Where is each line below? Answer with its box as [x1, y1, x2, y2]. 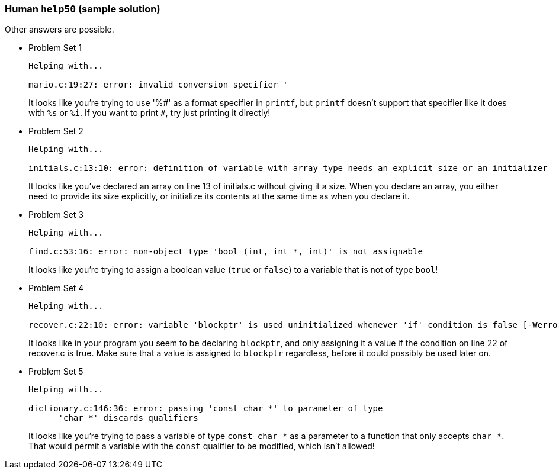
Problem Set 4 [28, 283, 84, 294]
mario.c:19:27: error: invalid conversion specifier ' [28, 80, 288, 90]
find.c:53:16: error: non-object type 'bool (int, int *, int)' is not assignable [28, 247, 423, 257]
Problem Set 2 [28, 126, 83, 137]
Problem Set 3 [28, 209, 84, 220]
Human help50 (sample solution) [5, 3, 160, 15]
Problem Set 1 [28, 43, 82, 53]
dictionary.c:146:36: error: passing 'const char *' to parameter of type [28, 404, 383, 414]
